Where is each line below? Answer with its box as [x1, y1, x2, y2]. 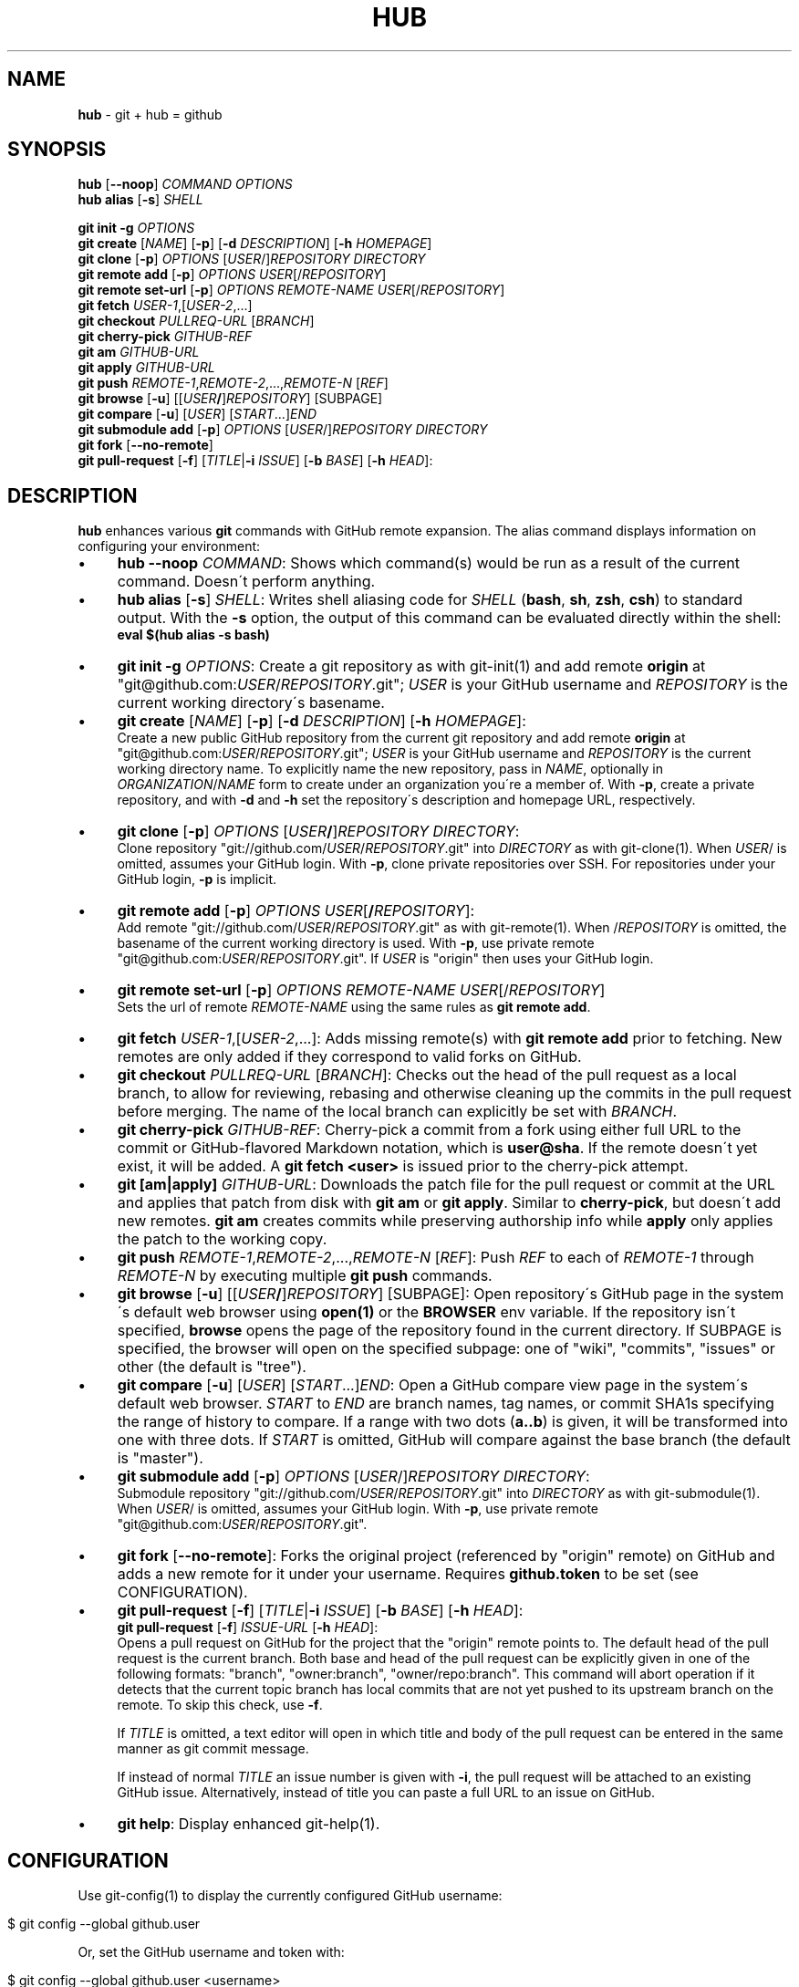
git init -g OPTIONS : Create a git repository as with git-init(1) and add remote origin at [117, 657, 706, 676]
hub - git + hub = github [78, 106, 223, 122]
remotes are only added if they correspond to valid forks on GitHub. [117, 1047, 582, 1066]
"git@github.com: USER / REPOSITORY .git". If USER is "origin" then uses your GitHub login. [117, 951, 654, 967]
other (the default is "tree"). [117, 1358, 306, 1377]
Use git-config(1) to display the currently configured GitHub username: [78, 1888, 503, 1904]
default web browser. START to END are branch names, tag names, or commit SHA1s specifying [117, 1394, 774, 1413]
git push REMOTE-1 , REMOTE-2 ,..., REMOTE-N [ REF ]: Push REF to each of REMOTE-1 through [117, 1248, 754, 1267]
